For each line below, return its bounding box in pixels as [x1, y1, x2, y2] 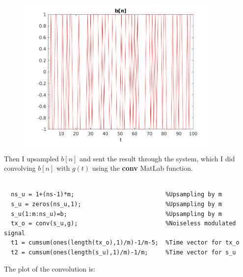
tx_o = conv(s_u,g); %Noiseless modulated [11, 220, 236, 227]
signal [4, 229, 25, 237]
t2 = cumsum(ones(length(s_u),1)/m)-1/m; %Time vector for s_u [11, 249, 236, 256]
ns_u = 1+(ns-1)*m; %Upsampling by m [11, 191, 222, 198]
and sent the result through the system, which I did [80, 153, 235, 163]
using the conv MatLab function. [92, 163, 193, 173]
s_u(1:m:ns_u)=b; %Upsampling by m [11, 210, 222, 217]
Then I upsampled [4, 153, 59, 163]
